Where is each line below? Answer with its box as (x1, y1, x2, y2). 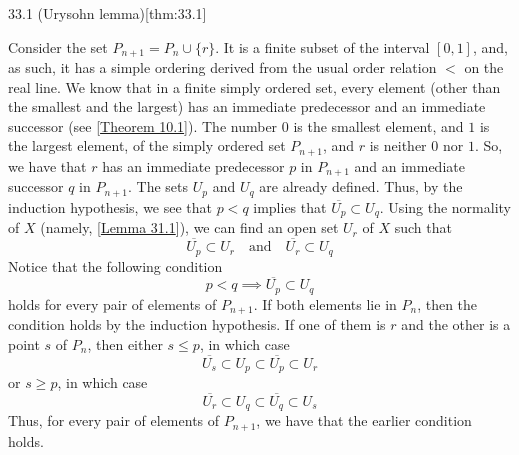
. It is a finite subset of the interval (215, 36, 430, 57)
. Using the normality (379, 196, 511, 217)
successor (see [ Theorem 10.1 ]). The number (8, 115, 278, 136)
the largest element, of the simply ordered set (8, 135, 286, 156)
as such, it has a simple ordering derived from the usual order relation (8, 57, 437, 78)
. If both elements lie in (253, 293, 397, 314)
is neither (369, 135, 427, 156)
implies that (253, 196, 327, 217)
